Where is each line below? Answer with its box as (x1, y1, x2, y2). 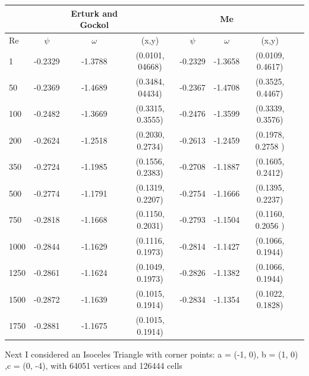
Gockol (80, 18, 109, 31)
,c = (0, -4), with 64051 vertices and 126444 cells (5, 359, 182, 372)
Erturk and (71, 7, 118, 19)
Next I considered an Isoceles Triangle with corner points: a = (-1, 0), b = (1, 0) (5, 347, 298, 360)
